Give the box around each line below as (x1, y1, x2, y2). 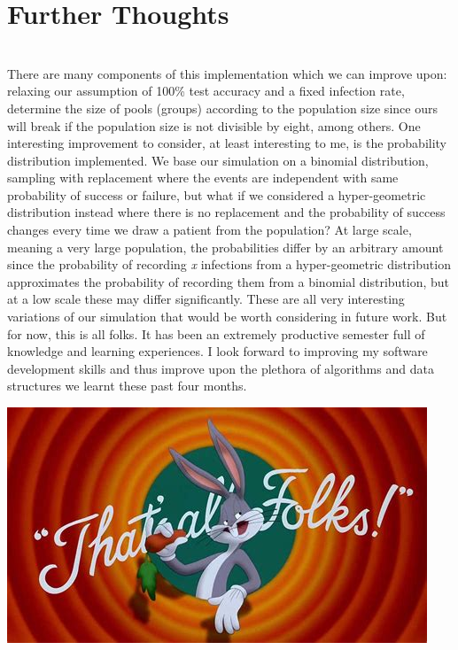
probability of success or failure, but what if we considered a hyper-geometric (7, 185, 426, 204)
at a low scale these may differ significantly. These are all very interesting (7, 290, 405, 308)
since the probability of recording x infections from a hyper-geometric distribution (7, 255, 451, 274)
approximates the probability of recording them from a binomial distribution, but (7, 272, 450, 290)
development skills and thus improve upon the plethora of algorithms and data (7, 359, 434, 377)
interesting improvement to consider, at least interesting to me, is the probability (7, 134, 447, 152)
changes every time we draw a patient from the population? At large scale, (7, 221, 412, 239)
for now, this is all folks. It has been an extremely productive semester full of (7, 324, 425, 343)
